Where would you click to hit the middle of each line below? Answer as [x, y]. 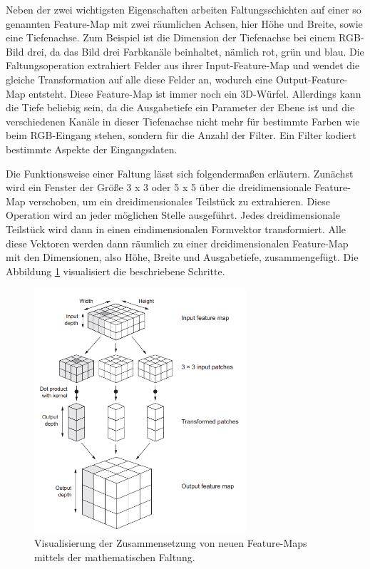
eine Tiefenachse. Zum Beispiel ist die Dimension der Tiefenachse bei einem [171, 37]
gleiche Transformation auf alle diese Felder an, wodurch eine [139, 79]
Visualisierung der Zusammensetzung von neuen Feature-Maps [171, 543]
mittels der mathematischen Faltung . [115, 557]
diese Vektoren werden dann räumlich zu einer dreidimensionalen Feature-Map [177, 243]
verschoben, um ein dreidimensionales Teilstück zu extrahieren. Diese [179, 201]
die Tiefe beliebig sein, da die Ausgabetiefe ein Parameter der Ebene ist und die [180, 107]
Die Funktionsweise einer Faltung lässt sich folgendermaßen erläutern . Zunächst [180, 173]
